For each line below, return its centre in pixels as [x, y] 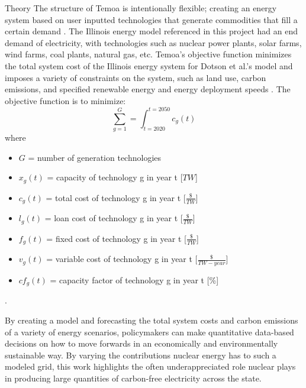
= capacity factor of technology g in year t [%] [134, 280]
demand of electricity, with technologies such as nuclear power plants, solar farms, [153, 42]
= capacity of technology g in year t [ [115, 177]
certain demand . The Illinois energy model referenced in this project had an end [152, 31]
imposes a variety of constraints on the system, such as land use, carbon [136, 77]
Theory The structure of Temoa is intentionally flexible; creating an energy [141, 8]
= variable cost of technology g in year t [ [122, 259]
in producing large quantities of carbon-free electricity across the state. [133, 378]
